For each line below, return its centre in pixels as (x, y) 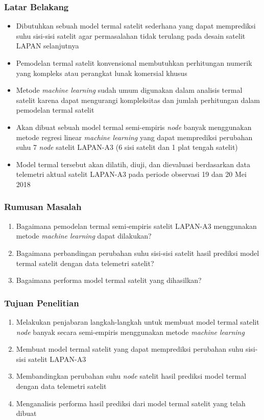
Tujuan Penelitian (42, 303)
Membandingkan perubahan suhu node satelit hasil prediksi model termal (131, 376)
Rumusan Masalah (43, 207)
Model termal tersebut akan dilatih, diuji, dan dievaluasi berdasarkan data (133, 164)
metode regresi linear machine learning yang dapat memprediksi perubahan (134, 137)
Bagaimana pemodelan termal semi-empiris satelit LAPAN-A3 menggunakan (136, 226)
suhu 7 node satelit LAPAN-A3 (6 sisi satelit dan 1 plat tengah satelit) (127, 147)
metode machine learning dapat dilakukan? (84, 236)
